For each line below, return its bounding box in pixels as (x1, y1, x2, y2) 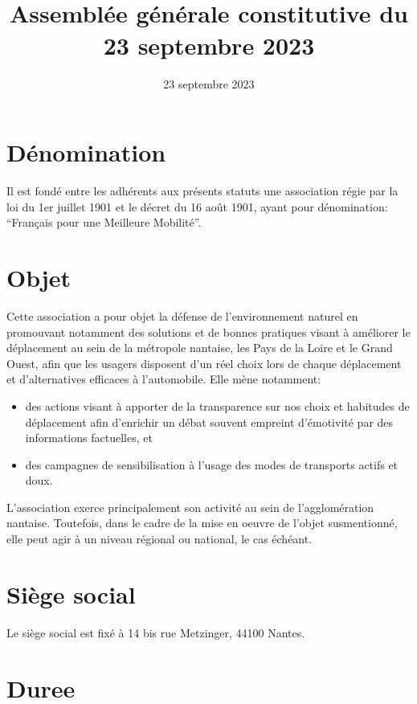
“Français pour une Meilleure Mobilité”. (6, 214, 202, 231)
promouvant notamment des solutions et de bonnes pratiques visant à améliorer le (6, 323, 411, 340)
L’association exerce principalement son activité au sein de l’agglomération (6, 498, 374, 515)
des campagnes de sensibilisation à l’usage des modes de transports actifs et (25, 456, 399, 473)
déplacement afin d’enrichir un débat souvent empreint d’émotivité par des (25, 413, 394, 430)
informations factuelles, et (25, 429, 153, 446)
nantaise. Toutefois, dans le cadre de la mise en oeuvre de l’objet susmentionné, (6, 514, 398, 531)
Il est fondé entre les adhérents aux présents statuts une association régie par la (6, 182, 399, 199)
